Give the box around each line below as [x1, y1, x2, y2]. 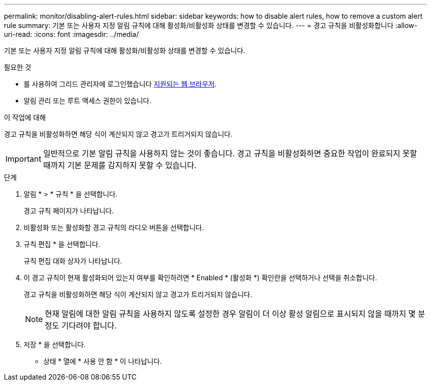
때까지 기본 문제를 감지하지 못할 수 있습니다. [43, 160, 197, 170]
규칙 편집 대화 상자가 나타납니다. [24, 257, 123, 265]
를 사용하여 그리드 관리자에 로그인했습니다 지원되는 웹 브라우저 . [24, 80, 217, 88]
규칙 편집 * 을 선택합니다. [24, 240, 100, 248]
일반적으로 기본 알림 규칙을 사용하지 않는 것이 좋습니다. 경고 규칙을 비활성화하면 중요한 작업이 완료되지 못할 [43, 148, 417, 158]
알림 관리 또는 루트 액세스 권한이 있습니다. [24, 96, 152, 105]
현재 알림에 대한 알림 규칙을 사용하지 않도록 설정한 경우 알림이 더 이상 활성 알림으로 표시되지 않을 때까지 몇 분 [45, 309, 425, 319]
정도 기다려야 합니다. [45, 321, 117, 330]
